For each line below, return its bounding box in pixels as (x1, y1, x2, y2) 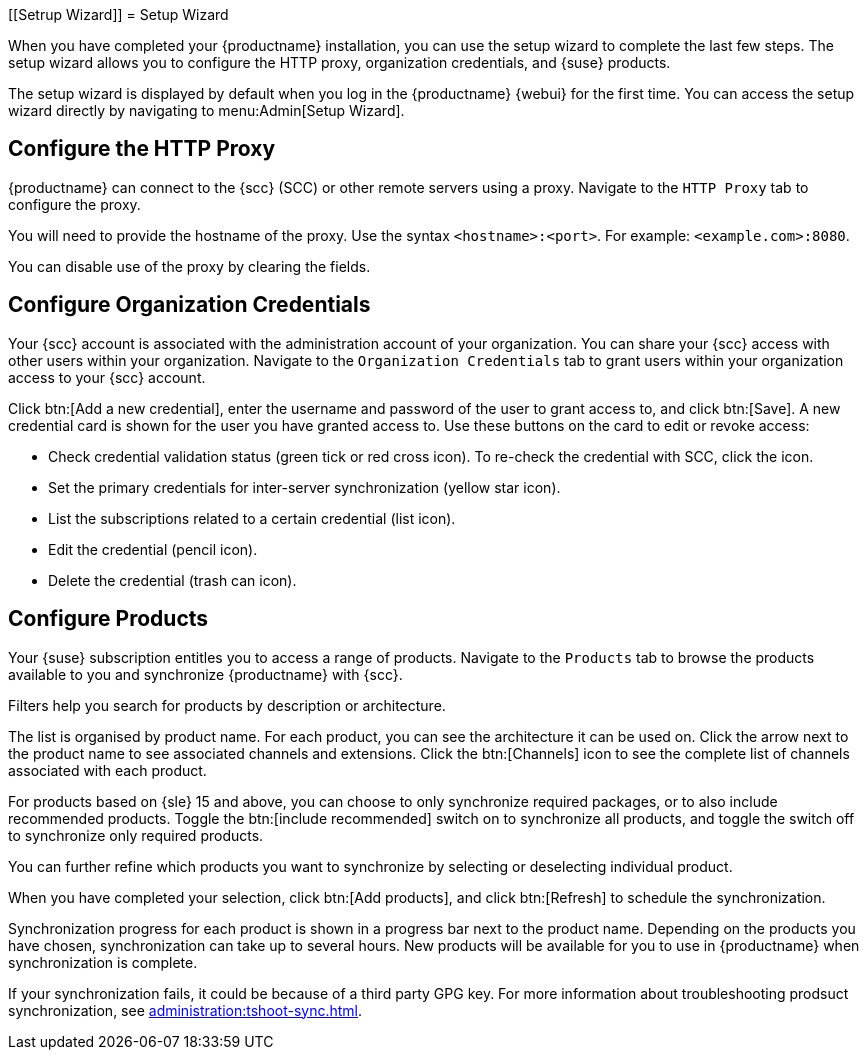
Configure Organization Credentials (8, 292, 371, 318)
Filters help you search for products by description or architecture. (8, 696, 446, 714)
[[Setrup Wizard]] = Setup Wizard (8, 6, 229, 23)
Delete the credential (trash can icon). (48, 571, 297, 589)
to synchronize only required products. (8, 826, 264, 844)
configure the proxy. (8, 195, 141, 213)
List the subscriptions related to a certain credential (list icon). (48, 509, 456, 527)
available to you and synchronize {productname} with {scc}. (8, 665, 403, 683)
